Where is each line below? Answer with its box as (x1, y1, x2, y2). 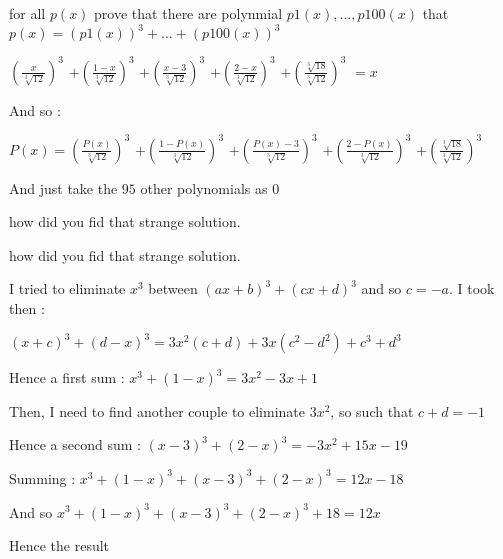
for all (9, 3, 46, 23)
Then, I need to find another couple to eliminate (9, 400, 305, 421)
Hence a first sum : (9, 367, 125, 388)
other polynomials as (140, 177, 268, 198)
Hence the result (9, 535, 110, 556)
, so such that (330, 400, 414, 421)
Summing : (9, 467, 76, 488)
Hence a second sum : (9, 434, 141, 455)
